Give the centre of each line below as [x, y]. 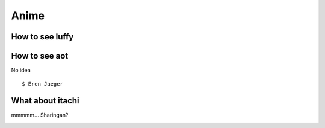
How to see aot [40, 56]
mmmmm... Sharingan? [40, 115]
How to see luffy [42, 37]
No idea [21, 70]
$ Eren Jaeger [42, 84]
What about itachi [45, 101]
